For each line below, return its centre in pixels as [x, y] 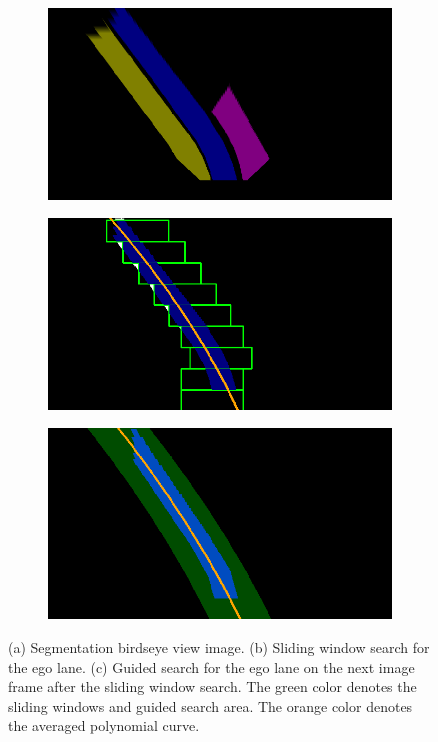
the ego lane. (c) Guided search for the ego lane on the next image [211, 666]
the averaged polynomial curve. [104, 725]
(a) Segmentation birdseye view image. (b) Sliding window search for [219, 646]
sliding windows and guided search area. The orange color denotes [210, 705]
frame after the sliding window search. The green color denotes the [212, 686]
